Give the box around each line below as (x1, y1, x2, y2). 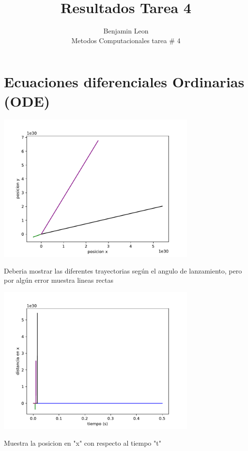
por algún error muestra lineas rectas (4, 275, 114, 285)
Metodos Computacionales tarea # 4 (71, 35, 181, 45)
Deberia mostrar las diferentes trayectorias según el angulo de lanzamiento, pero (4, 265, 242, 275)
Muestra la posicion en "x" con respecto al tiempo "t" (4, 437, 161, 448)
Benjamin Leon (103, 26, 149, 36)
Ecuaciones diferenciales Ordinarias (4, 72, 245, 92)
